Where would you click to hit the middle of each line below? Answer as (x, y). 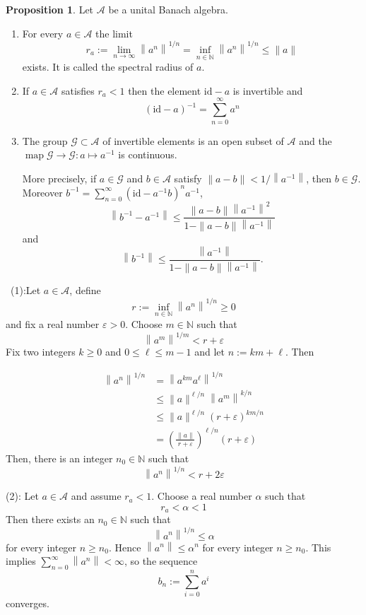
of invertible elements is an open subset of (193, 140)
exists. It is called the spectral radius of (108, 67)
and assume (96, 496)
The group (45, 140)
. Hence (125, 547)
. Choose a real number (202, 496)
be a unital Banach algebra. (168, 9)
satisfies (78, 90)
